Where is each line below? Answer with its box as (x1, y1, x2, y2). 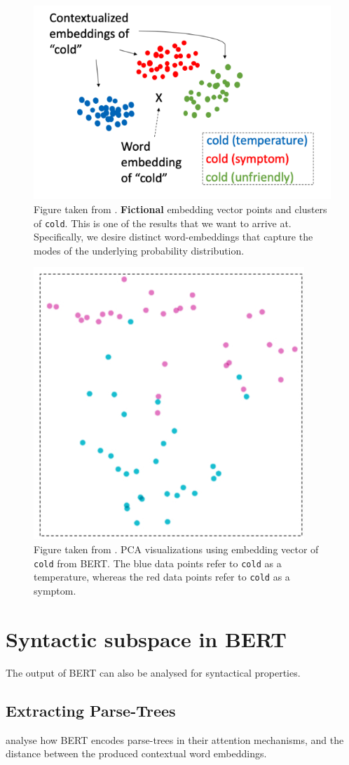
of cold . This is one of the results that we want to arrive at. (34, 215, 292, 230)
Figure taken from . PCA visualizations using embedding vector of (34, 542, 319, 557)
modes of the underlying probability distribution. (34, 243, 245, 257)
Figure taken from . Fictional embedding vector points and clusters (34, 202, 327, 217)
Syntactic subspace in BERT (6, 624, 287, 653)
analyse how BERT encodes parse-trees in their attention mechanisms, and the (6, 732, 344, 747)
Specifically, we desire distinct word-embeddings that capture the (34, 229, 313, 244)
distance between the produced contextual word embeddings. (6, 746, 267, 761)
